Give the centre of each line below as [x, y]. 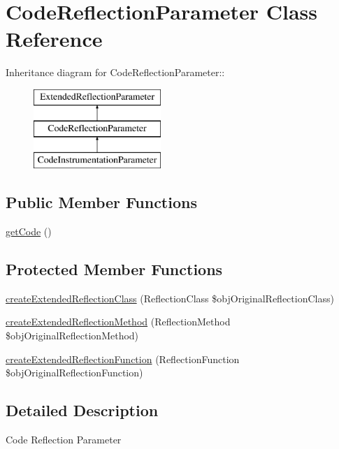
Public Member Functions [101, 202]
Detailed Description [82, 410]
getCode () [29, 231]
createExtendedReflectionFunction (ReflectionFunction [123, 359]
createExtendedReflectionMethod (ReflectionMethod [118, 322]
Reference [54, 39]
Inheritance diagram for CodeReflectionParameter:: [115, 72]
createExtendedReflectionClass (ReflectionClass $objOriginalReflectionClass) [170, 298]
